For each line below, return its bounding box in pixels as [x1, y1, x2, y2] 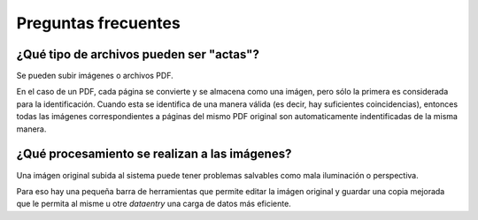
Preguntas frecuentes [16, 13, 181, 33]
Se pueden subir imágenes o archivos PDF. [16, 71, 173, 81]
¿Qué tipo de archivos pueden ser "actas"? [16, 47, 260, 62]
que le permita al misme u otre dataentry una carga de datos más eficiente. [16, 199, 291, 209]
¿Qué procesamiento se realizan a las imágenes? [16, 147, 292, 162]
